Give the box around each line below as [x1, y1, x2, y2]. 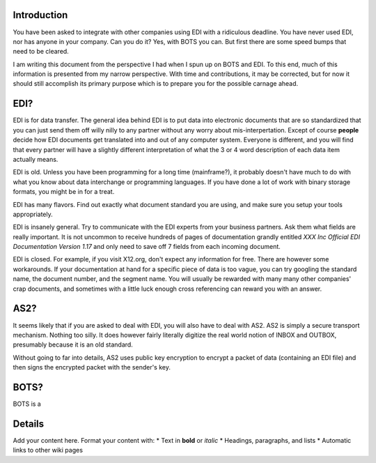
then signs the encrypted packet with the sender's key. [13, 363, 171, 372]
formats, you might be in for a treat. [13, 188, 115, 196]
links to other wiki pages [13, 446, 84, 455]
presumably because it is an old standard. [13, 340, 134, 349]
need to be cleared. [13, 47, 69, 56]
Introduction [13, 9, 68, 21]
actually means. [13, 155, 58, 163]
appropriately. [13, 210, 54, 218]
